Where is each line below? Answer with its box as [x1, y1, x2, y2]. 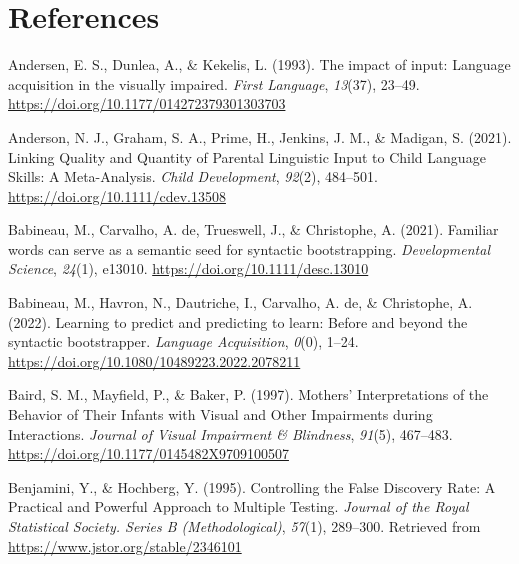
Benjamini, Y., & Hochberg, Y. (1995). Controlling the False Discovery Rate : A [8, 476, 496, 497]
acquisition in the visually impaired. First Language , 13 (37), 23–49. [8, 73, 420, 94]
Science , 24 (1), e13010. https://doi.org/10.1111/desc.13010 [8, 258, 369, 279]
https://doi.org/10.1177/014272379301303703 [8, 93, 286, 114]
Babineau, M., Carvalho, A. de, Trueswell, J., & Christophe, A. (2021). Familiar [8, 219, 499, 240]
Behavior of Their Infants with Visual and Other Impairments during [8, 404, 433, 425]
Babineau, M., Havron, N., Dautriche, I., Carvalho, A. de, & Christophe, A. [8, 292, 473, 313]
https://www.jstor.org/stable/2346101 [8, 535, 242, 556]
